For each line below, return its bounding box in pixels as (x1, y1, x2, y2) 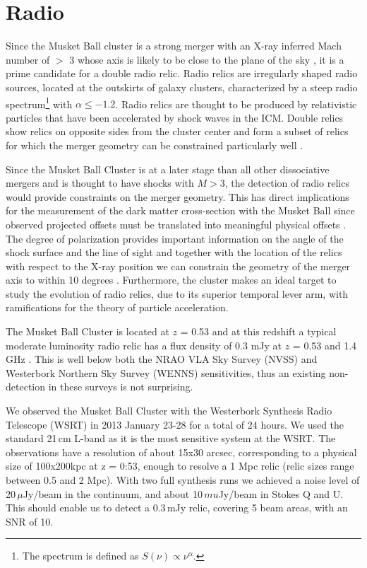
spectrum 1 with (6, 94, 73, 111)
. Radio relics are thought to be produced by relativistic (115, 96, 357, 111)
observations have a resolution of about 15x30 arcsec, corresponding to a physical (6, 444, 357, 459)
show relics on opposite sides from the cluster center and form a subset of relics (6, 124, 349, 139)
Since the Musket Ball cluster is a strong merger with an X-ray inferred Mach (6, 38, 342, 53)
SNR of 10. (6, 514, 54, 528)
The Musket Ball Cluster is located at (6, 324, 169, 339)
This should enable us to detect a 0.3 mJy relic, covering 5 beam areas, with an (6, 500, 348, 515)
